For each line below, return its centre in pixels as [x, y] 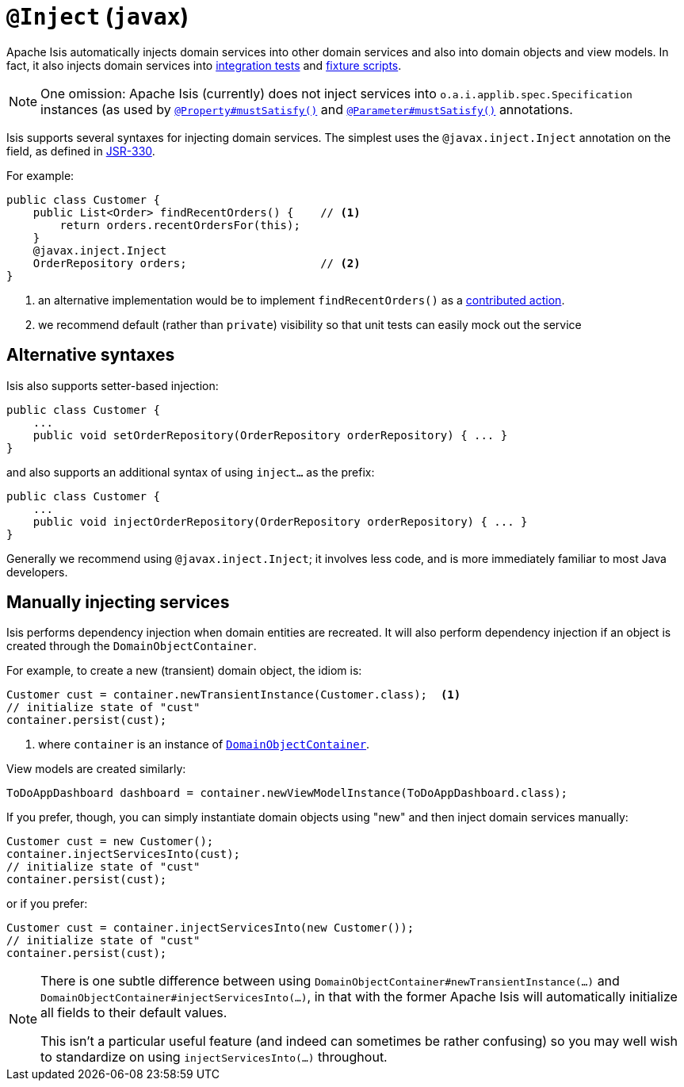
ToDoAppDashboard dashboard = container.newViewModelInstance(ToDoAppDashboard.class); [287, 793]
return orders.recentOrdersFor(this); [180, 225]
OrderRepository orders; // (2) [197, 263]
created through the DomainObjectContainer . [132, 646]
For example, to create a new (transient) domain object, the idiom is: [184, 671]
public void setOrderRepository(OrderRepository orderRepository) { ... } [270, 435]
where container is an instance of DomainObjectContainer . [204, 744]
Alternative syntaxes [91, 355]
